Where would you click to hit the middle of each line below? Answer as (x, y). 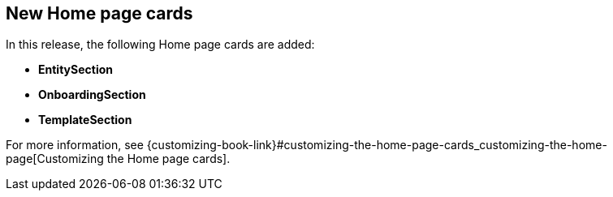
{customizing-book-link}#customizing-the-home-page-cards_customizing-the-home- (377, 145)
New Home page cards (99, 13)
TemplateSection (85, 120)
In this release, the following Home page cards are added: (160, 45)
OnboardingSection (92, 95)
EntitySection (76, 70)
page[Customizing (55, 159)
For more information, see (75, 145)
